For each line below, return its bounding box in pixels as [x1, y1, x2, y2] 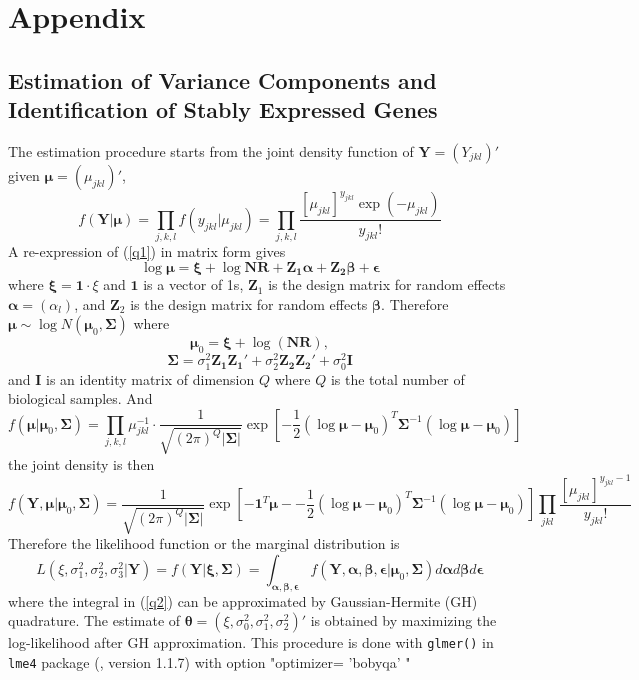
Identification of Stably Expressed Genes [8, 94, 438, 125]
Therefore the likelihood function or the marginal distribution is [8, 533, 400, 554]
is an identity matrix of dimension [46, 368, 255, 389]
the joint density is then [8, 453, 155, 474]
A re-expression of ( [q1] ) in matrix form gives [8, 241, 286, 262]
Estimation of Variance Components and [8, 64, 437, 95]
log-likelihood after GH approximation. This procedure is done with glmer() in [8, 632, 494, 653]
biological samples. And [8, 388, 153, 409]
